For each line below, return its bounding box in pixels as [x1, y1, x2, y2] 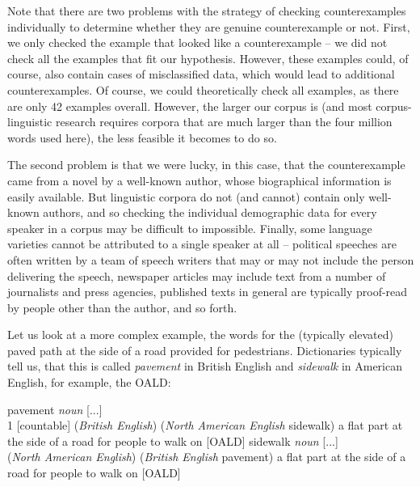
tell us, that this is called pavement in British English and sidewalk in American [7, 358, 402, 375]
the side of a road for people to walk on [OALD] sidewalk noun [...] [7, 432, 338, 449]
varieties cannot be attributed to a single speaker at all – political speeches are [7, 235, 397, 252]
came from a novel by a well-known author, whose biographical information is [7, 172, 392, 188]
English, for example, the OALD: [7, 374, 171, 391]
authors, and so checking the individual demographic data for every [43, 204, 377, 221]
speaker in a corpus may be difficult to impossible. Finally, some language [7, 219, 372, 236]
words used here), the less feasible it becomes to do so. [7, 129, 277, 146]
